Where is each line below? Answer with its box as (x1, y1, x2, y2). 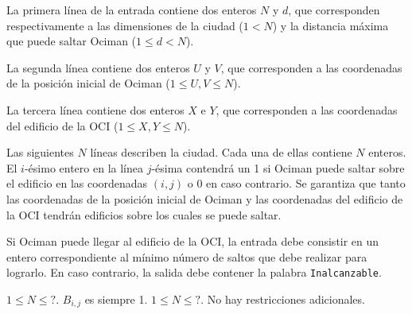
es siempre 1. (84, 290, 148, 307)
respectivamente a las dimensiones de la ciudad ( (6, 17, 243, 33)
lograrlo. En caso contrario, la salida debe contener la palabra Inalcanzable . (6, 264, 382, 281)
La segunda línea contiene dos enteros (6, 59, 190, 76)
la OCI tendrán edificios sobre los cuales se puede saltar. (6, 206, 282, 223)
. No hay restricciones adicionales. (200, 290, 365, 307)
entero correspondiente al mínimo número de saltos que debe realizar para (6, 248, 367, 265)
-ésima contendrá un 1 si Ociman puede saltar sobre (151, 159, 405, 176)
